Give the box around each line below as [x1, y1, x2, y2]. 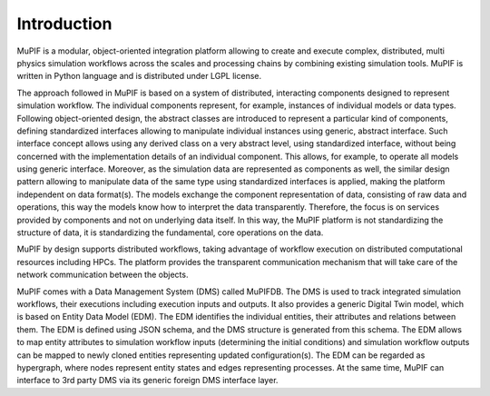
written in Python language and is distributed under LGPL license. [16, 71, 262, 82]
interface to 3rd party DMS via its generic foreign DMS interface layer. [16, 375, 279, 386]
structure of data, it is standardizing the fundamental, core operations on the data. [16, 227, 324, 238]
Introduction [16, 14, 113, 34]
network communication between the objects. [16, 269, 189, 281]
